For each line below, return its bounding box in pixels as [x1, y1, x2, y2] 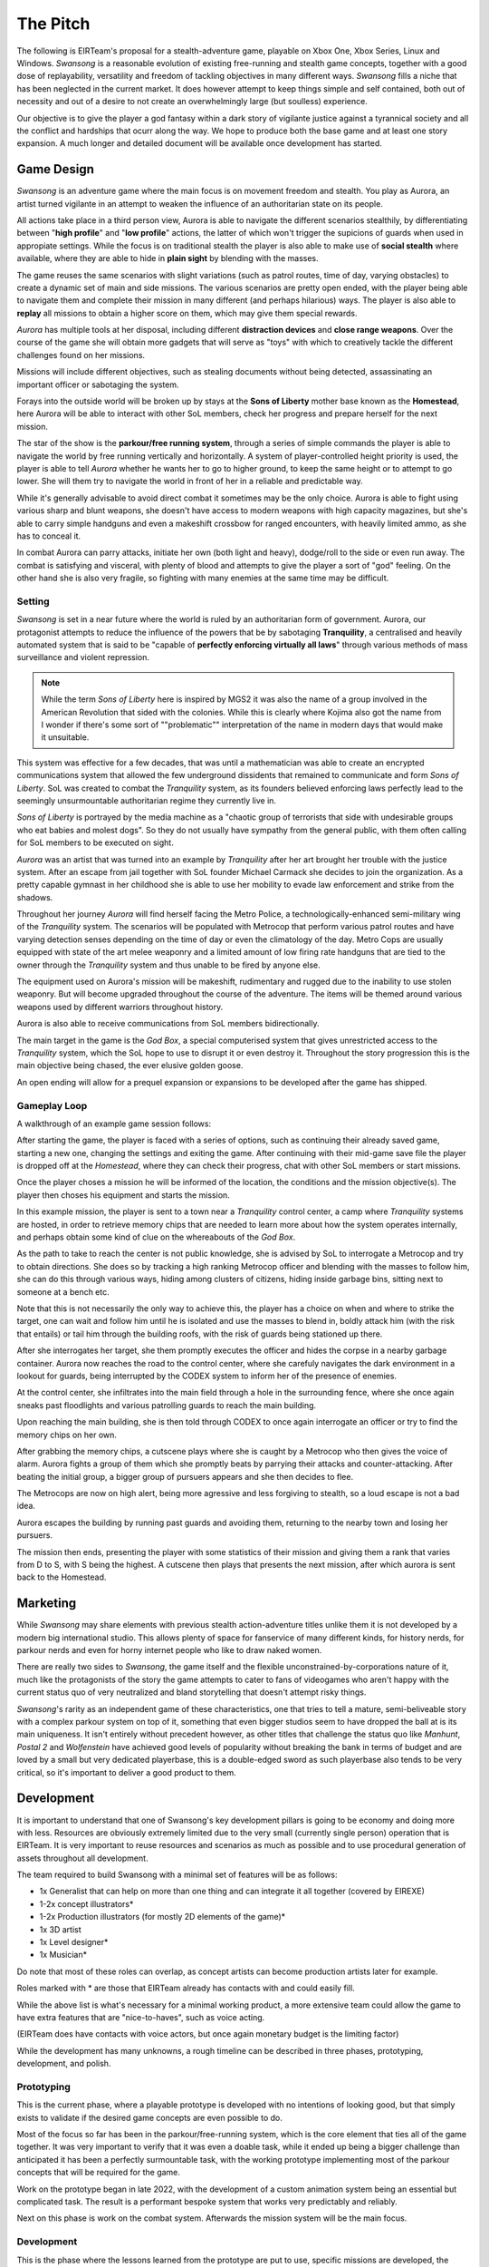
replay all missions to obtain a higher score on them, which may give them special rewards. [16, 307, 358, 318]
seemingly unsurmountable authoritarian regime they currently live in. [16, 794, 276, 806]
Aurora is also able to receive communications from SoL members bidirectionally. [16, 1018, 320, 1029]
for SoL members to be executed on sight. [16, 837, 174, 848]
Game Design [16, 161, 95, 177]
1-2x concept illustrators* [39, 1898, 134, 1909]
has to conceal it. [16, 530, 81, 541]
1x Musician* [39, 1950, 88, 1961]
